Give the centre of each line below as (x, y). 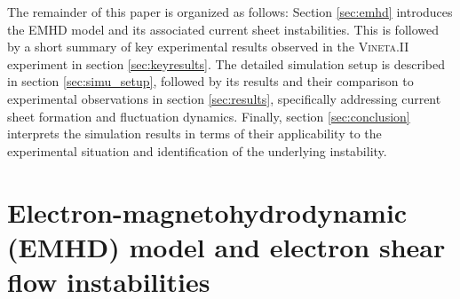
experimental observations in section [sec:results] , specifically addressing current (224, 98)
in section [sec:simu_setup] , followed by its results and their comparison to (210, 81)
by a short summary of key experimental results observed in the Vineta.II (208, 47)
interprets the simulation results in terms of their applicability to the (194, 134)
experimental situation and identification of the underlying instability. (197, 150)
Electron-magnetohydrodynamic (207, 212)
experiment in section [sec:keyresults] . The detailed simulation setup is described (226, 63)
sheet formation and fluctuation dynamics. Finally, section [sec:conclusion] (209, 116)
